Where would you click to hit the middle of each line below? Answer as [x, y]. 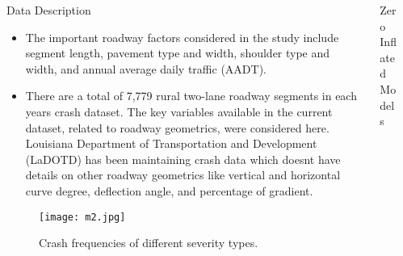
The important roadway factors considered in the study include [182, 37]
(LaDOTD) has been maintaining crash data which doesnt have [183, 159]
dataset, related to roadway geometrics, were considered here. [177, 127]
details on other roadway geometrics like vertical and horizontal [183, 175]
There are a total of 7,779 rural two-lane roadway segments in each [191, 96]
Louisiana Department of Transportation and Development [171, 143]
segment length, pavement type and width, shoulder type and [178, 53]
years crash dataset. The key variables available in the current [179, 111]
